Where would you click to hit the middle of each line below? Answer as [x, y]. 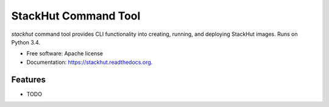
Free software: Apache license [65, 53]
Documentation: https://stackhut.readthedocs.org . [90, 62]
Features [28, 79]
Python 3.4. [26, 42]
